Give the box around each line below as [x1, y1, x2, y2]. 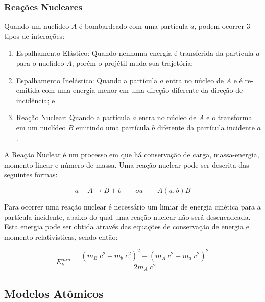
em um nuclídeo [16, 122, 66, 132]
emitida [16, 85, 40, 96]
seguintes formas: [4, 169, 58, 180]
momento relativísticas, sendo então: [4, 231, 118, 242]
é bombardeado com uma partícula [79, 20, 188, 31]
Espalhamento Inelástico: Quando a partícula [16, 75, 158, 85]
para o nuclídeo [16, 58, 64, 68]
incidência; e [16, 95, 55, 105]
